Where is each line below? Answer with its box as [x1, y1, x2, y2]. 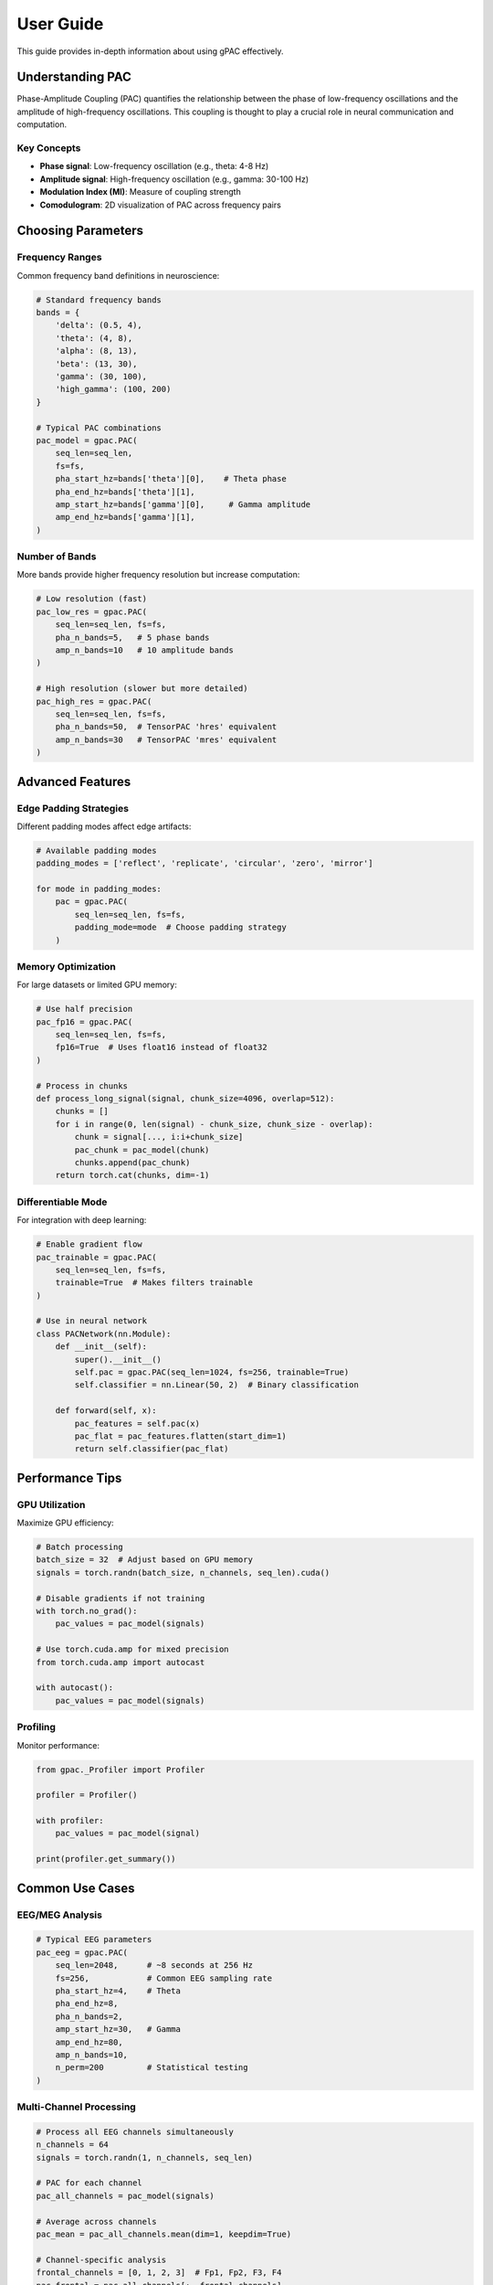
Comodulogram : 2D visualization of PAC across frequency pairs [39, 199, 282, 210]
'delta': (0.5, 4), [55, 320, 143, 331]
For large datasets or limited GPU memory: [16, 979, 177, 991]
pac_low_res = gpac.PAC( [36, 606, 148, 617]
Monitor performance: [16, 1739, 100, 1750]
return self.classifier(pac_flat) [74, 1444, 229, 1454]
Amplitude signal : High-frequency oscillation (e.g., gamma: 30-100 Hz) [39, 174, 309, 185]
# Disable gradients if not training [36, 1593, 205, 1603]
